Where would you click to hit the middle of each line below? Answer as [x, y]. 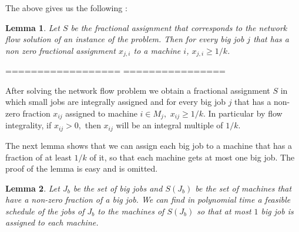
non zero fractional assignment [61, 50]
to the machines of [131, 211]
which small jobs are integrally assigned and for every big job [115, 102]
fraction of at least [38, 157]
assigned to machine [101, 113]
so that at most [224, 211]
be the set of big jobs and [118, 188]
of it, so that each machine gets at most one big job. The [192, 157]
